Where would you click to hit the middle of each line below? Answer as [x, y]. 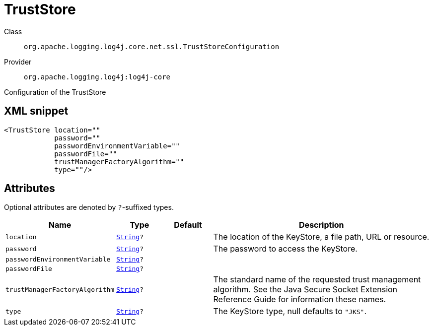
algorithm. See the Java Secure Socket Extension [305, 290]
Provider [18, 62]
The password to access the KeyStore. [285, 249]
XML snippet [36, 111]
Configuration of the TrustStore [55, 92]
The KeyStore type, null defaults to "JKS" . [290, 311]
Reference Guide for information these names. [300, 299]
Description [322, 225]
